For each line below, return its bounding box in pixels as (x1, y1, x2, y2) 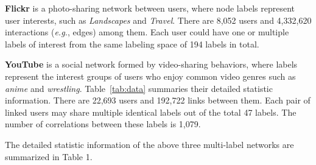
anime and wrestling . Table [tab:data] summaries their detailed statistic (5, 82, 273, 94)
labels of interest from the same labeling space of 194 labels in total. (5, 37, 259, 50)
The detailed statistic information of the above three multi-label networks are (5, 138, 294, 150)
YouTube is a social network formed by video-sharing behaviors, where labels (5, 58, 298, 71)
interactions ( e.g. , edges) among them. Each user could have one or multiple (5, 26, 289, 38)
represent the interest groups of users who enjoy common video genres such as (5, 69, 296, 82)
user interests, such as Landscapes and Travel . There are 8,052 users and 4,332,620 (5, 13, 312, 26)
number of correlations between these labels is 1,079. (5, 118, 201, 130)
